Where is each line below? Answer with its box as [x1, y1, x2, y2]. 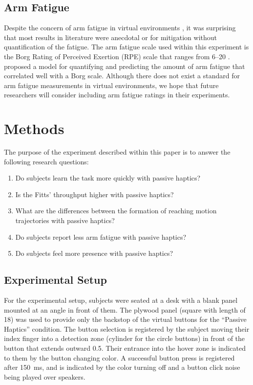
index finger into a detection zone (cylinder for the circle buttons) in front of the [4, 333, 245, 343]
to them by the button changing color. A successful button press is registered [4, 352, 235, 362]
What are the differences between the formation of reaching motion [15, 205, 217, 216]
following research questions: [4, 156, 89, 166]
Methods [4, 118, 64, 138]
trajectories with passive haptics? [15, 215, 115, 226]
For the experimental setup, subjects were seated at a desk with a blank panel [4, 295, 238, 305]
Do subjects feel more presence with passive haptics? [15, 248, 173, 258]
